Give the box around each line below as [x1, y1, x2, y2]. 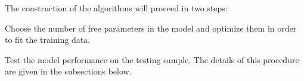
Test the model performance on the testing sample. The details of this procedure [5, 53, 299, 66]
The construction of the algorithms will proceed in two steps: [5, 2, 228, 14]
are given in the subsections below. [5, 65, 132, 77]
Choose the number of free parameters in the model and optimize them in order [5, 21, 297, 34]
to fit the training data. [5, 33, 91, 46]
